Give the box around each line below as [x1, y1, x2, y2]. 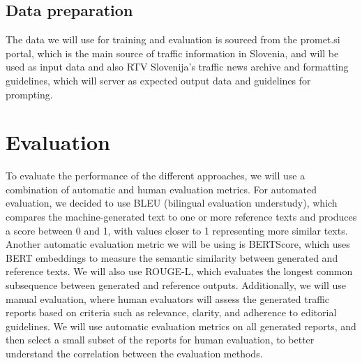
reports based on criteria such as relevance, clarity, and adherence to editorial [6, 305, 337, 320]
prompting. [6, 87, 53, 101]
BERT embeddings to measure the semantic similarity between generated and [6, 250, 338, 265]
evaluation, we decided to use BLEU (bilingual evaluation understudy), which [6, 195, 338, 210]
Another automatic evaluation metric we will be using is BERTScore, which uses [6, 237, 350, 251]
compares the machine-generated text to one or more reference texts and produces [6, 209, 357, 224]
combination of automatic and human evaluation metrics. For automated [6, 181, 317, 196]
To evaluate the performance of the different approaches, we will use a [6, 168, 306, 183]
